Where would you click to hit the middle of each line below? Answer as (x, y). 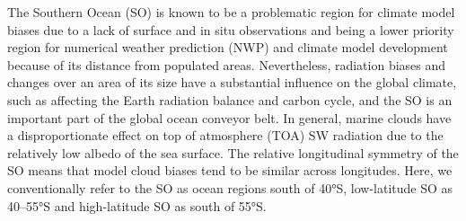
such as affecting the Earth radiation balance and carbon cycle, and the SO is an (230, 99)
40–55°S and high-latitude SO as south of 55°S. (137, 205)
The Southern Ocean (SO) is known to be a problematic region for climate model (231, 12)
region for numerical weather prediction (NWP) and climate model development (228, 47)
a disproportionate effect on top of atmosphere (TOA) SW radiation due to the (225, 135)
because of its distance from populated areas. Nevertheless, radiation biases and (227, 64)
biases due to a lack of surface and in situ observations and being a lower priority (231, 29)
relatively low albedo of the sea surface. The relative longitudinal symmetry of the (233, 152)
